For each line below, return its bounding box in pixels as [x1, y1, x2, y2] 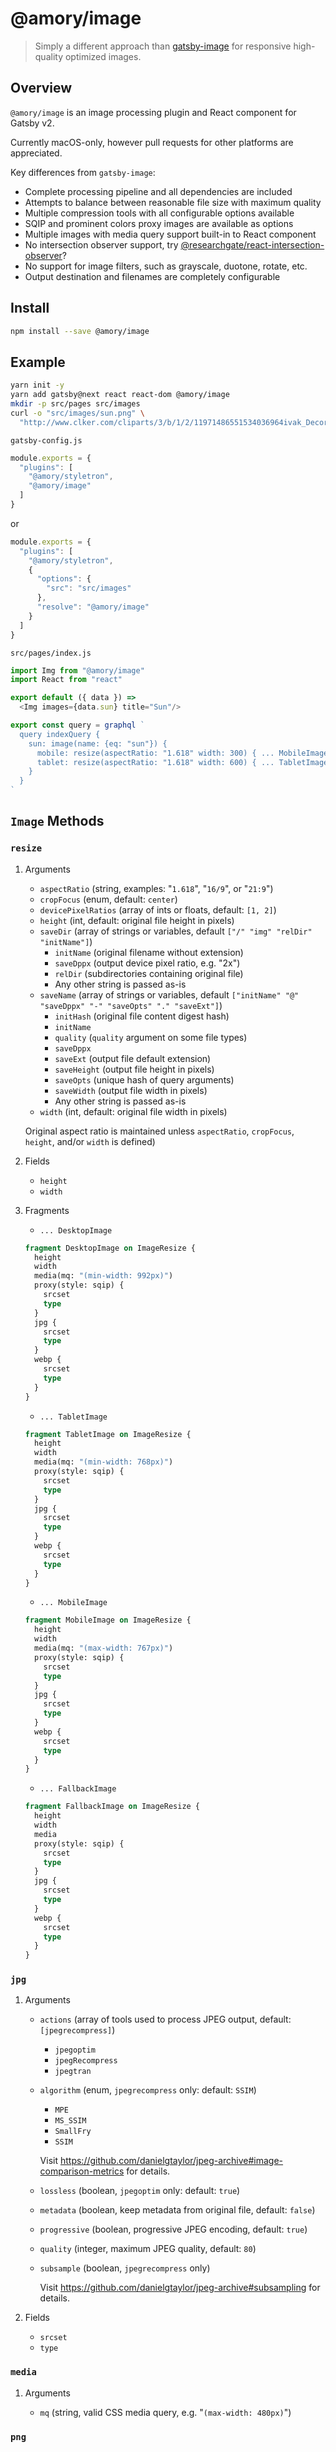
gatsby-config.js [10, 435, 83, 446]
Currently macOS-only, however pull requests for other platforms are [10, 136, 294, 148]
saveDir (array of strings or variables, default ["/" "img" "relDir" [39, 925, 313, 937]
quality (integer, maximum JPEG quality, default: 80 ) [39, 2243, 257, 2255]
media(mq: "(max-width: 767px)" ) [34, 1643, 174, 1654]
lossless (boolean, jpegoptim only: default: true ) [39, 2185, 241, 2197]
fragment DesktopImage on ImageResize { [24, 1243, 196, 1253]
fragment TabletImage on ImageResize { [24, 1429, 192, 1439]
